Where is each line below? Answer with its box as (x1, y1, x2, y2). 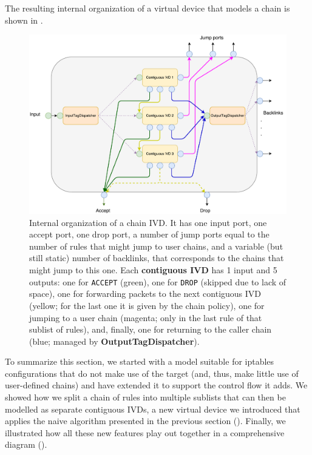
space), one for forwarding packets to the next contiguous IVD (29, 287, 262, 300)
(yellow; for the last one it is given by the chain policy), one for (29, 299, 265, 311)
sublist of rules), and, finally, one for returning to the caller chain (29, 323, 272, 336)
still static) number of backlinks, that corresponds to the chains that (29, 251, 284, 264)
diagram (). (5, 438, 47, 451)
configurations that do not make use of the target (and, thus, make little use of (5, 367, 299, 379)
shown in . (5, 13, 43, 26)
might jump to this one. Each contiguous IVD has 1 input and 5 (29, 264, 277, 276)
